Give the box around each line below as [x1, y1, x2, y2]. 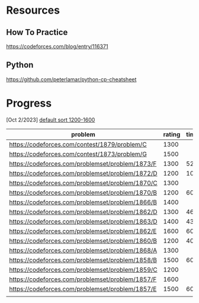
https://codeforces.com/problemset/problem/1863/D [9, 217, 158, 225]
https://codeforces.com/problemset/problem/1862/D [9, 208, 158, 216]
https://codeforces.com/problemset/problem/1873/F [9, 160, 157, 168]
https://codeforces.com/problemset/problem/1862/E [9, 227, 157, 235]
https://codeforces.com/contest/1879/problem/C [9, 140, 147, 148]
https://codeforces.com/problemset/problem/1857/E [9, 285, 157, 293]
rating [163, 130, 181, 138]
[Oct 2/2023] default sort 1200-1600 [6, 116, 95, 123]
